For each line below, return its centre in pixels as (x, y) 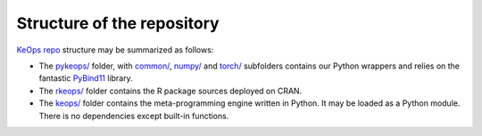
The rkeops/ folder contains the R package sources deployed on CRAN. (170, 91)
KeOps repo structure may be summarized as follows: (115, 50)
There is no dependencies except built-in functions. (134, 116)
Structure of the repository (118, 23)
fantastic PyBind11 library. (86, 78)
